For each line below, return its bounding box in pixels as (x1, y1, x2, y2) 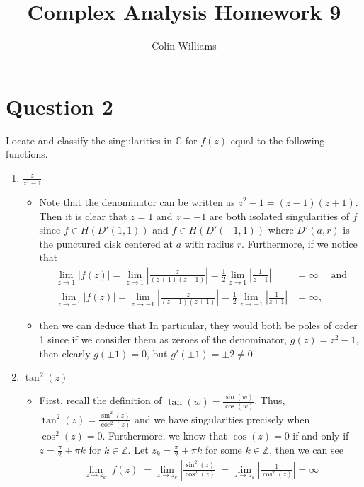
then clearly (39, 345, 91, 360)
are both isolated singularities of (209, 208, 349, 223)
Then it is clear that (39, 208, 127, 223)
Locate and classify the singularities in (6, 132, 173, 147)
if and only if (292, 428, 349, 443)
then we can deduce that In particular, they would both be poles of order (39, 318, 358, 333)
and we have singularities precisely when (134, 411, 310, 426)
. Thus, (254, 393, 285, 408)
